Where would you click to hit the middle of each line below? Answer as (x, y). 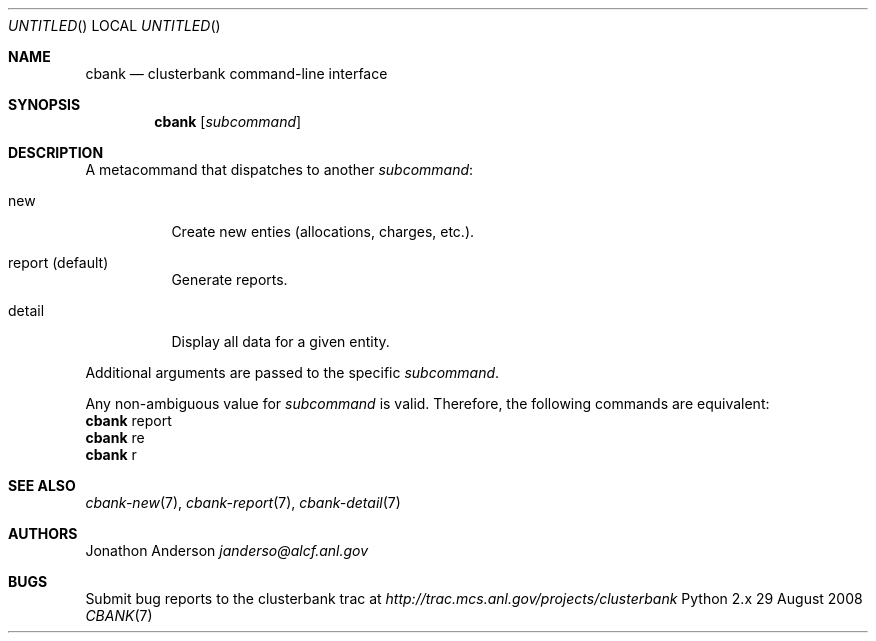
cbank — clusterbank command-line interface (236, 73)
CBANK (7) (119, 615)
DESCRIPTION (56, 152)
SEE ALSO (42, 485)
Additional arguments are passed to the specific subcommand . (292, 372)
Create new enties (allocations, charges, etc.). (323, 231)
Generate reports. (229, 279)
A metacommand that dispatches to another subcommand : (279, 169)
